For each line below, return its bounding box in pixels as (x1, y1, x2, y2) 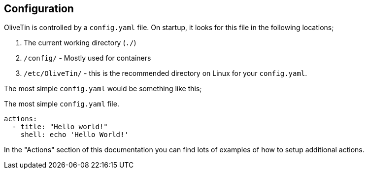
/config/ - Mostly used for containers (24, 54, 151, 63)
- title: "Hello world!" (12, 123, 108, 131)
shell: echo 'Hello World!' (20, 131, 129, 139)
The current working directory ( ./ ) (24, 38, 136, 47)
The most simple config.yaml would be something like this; (4, 84, 202, 93)
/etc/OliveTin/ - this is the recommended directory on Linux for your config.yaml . (24, 69, 307, 78)
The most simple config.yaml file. (4, 100, 119, 108)
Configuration (4, 2, 74, 15)
